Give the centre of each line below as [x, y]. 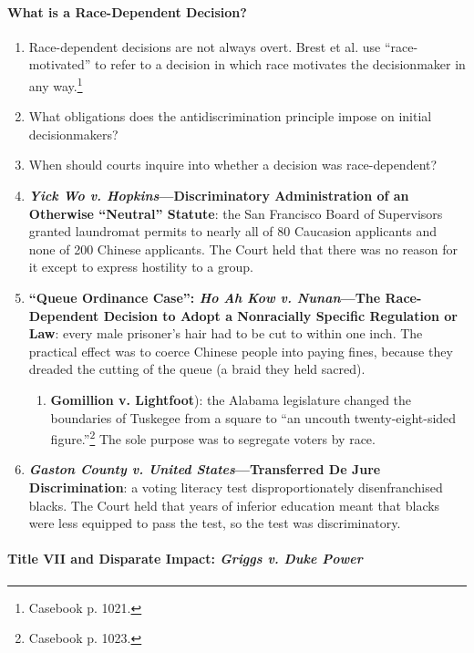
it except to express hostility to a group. [141, 267]
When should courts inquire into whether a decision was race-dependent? [233, 165]
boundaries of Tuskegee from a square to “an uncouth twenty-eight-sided [253, 417]
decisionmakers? [73, 134]
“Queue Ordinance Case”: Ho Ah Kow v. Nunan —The [205, 297]
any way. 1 [56, 84]
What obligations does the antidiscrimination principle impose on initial [230, 116]
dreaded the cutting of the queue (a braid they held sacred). [197, 369]
